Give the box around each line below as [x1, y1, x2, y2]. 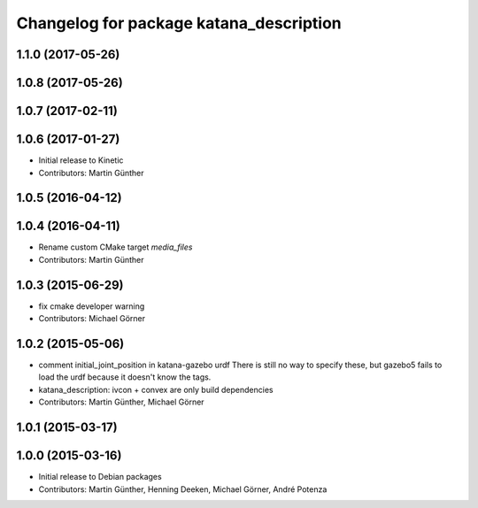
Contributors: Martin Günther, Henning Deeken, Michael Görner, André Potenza [38, 483, 328, 495]
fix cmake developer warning [38, 301, 145, 312]
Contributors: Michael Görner [38, 313, 146, 324]
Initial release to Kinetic [38, 155, 124, 165]
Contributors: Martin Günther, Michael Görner [38, 396, 204, 407]
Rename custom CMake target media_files [38, 242, 193, 252]
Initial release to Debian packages [38, 472, 163, 482]
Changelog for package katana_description [16, 13, 343, 33]
